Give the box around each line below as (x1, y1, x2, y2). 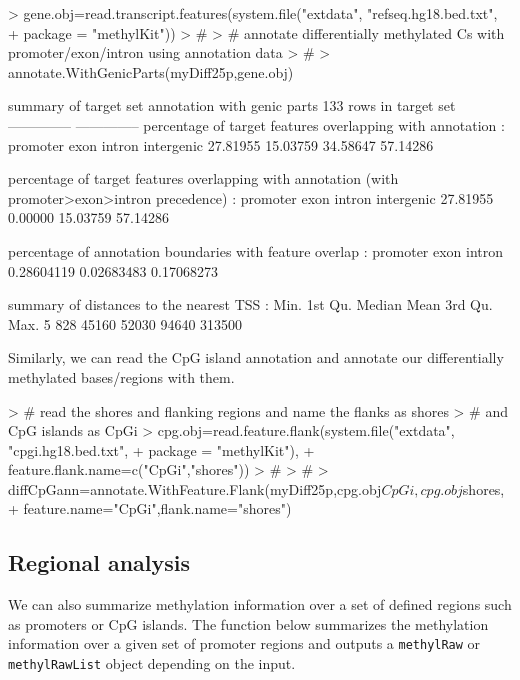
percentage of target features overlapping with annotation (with (8, 168, 399, 189)
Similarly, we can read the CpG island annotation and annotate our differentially (8, 347, 504, 368)
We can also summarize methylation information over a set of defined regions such (8, 594, 512, 615)
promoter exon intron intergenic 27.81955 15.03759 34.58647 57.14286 (8, 134, 434, 155)
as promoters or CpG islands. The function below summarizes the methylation (8, 613, 489, 634)
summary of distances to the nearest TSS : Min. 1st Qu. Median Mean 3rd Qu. (8, 294, 493, 315)
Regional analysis (8, 547, 191, 578)
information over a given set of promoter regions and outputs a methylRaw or (8, 633, 481, 654)
